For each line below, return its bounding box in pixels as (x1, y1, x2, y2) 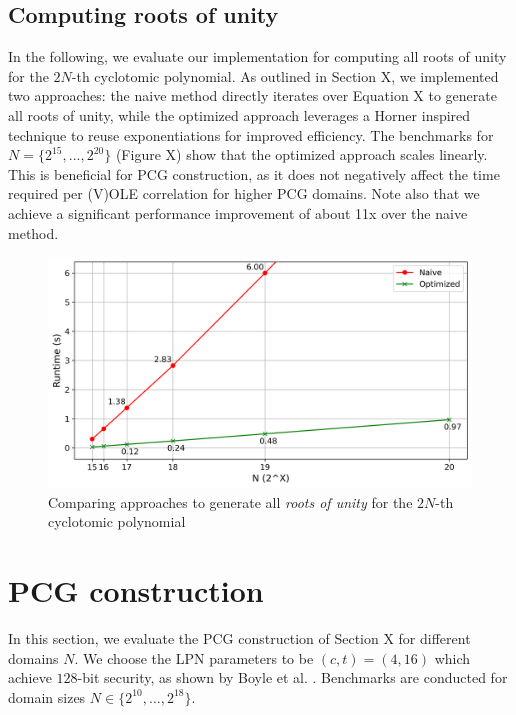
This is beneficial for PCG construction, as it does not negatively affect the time (8, 163, 500, 184)
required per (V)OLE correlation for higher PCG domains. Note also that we (8, 183, 480, 204)
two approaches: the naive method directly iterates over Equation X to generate (8, 85, 497, 106)
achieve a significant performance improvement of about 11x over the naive (8, 202, 468, 223)
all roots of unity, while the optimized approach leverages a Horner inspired (8, 104, 471, 125)
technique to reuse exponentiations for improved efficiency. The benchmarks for (8, 124, 494, 145)
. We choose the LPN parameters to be (74, 647, 314, 668)
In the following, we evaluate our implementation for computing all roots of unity (8, 46, 507, 67)
